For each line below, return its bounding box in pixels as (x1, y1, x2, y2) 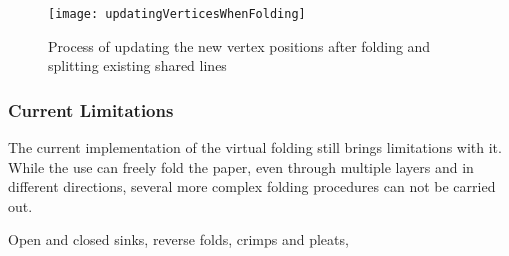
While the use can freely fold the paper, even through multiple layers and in (8, 156, 474, 177)
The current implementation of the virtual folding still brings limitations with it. (8, 137, 502, 158)
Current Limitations (8, 97, 174, 122)
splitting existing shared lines (48, 55, 227, 76)
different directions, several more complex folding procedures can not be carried (8, 176, 496, 197)
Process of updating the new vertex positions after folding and (48, 35, 431, 56)
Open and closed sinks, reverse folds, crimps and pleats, (8, 229, 349, 250)
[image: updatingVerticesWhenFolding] (48, 7, 306, 21)
